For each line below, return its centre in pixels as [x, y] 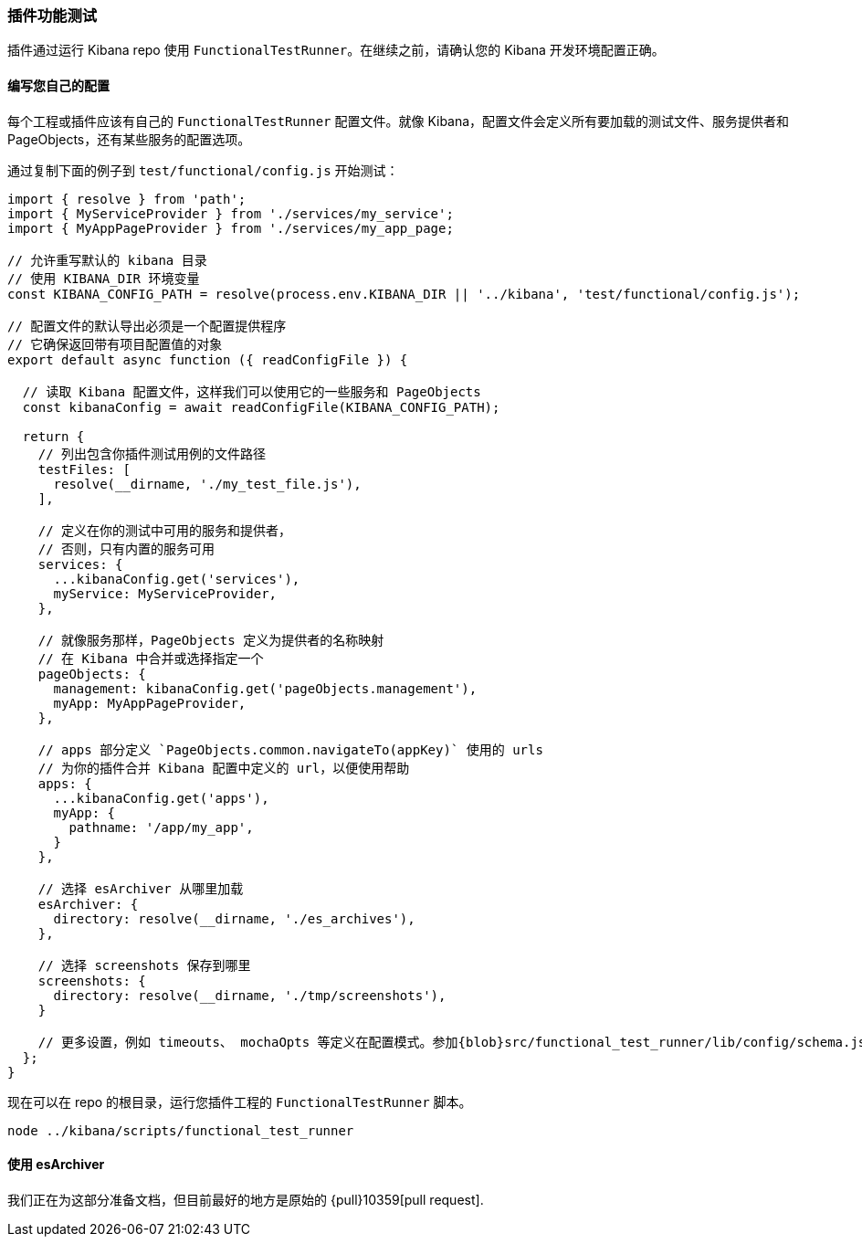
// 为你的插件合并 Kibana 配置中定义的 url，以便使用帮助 [224, 768]
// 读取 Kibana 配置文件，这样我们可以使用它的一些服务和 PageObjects [252, 391]
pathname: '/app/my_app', [161, 827]
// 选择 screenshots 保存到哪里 [144, 965]
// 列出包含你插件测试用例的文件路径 [152, 453]
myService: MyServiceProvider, [165, 593]
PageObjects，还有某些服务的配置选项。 [129, 139]
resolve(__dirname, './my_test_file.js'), [207, 484]
